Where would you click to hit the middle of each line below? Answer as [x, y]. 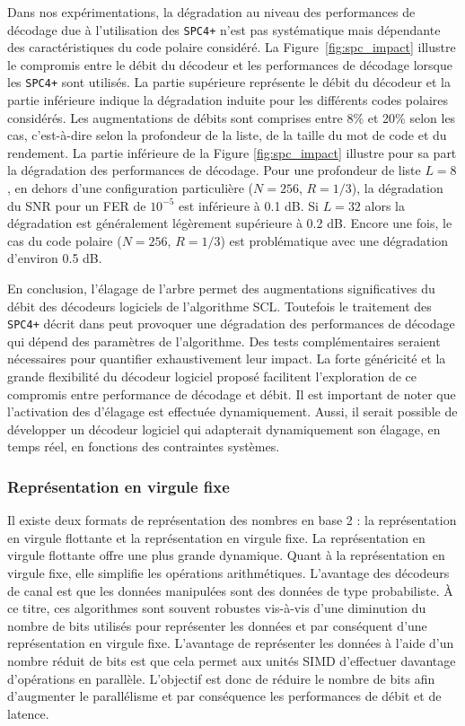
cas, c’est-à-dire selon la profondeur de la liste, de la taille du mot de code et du [227, 135]
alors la [385, 205]
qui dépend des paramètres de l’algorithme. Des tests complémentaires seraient [224, 341]
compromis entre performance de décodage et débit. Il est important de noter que [232, 394]
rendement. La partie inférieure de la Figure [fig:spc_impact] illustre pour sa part [232, 152]
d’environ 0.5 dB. [55, 258]
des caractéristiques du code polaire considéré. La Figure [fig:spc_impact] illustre [232, 47]
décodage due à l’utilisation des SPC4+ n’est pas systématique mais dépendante [224, 29]
